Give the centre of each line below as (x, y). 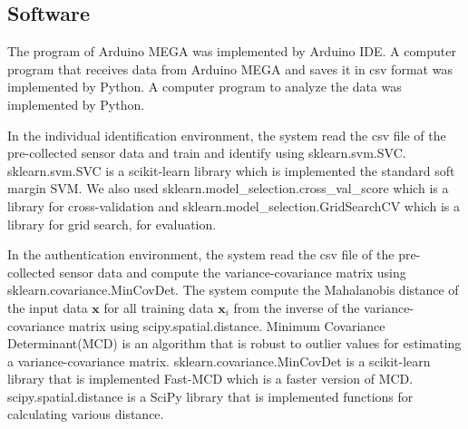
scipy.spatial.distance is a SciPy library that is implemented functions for (210, 396)
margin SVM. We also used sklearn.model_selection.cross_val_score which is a (228, 188)
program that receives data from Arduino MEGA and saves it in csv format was (230, 68)
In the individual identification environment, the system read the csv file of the (227, 135)
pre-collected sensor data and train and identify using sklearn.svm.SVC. (207, 153)
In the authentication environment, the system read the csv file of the (201, 254)
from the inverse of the (297, 307)
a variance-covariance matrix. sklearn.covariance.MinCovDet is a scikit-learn (219, 361)
